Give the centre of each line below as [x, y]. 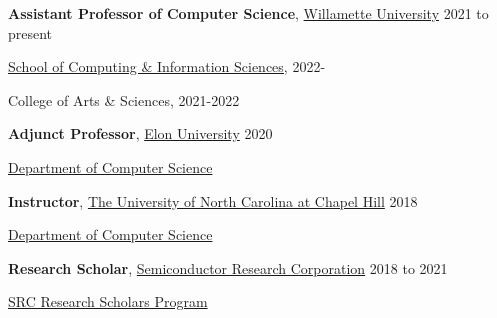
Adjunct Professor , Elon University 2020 [140, 133]
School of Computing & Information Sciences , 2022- [167, 66]
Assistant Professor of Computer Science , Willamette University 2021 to [248, 13]
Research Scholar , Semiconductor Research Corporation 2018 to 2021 [228, 267]
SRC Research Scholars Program [108, 301]
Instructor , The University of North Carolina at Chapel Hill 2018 [213, 200]
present [30, 32]
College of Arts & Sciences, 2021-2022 [124, 99]
